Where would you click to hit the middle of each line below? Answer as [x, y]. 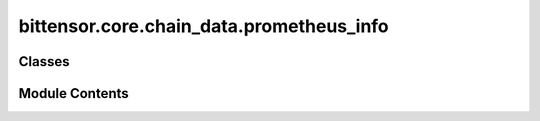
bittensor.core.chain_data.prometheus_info [203, 26]
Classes [44, 61]
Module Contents [73, 93]
